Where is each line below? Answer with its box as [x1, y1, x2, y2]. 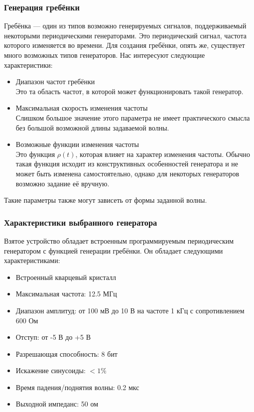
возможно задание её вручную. [15, 178, 110, 188]
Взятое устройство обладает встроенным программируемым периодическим [4, 235, 234, 246]
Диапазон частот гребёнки [15, 76, 95, 87]
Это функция [15, 148, 55, 159]
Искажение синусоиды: [15, 365, 86, 376]
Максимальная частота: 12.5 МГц [15, 288, 117, 299]
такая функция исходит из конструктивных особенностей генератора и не [15, 158, 239, 169]
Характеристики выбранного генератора [4, 216, 157, 228]
